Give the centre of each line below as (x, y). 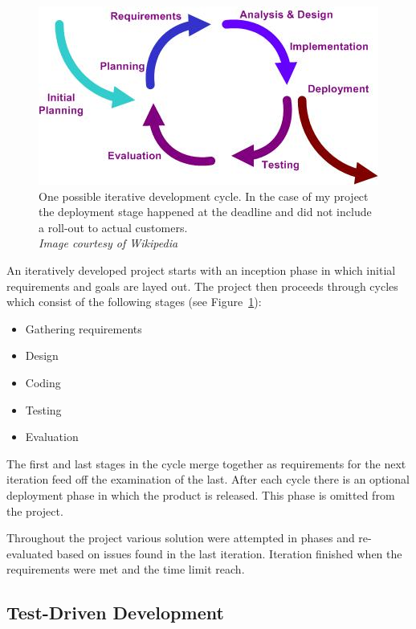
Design (42, 355)
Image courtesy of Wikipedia (108, 243)
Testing (43, 409)
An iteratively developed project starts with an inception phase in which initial (201, 270)
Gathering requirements (84, 328)
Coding (43, 382)
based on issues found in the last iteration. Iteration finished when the (229, 553)
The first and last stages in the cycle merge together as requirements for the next (206, 463)
